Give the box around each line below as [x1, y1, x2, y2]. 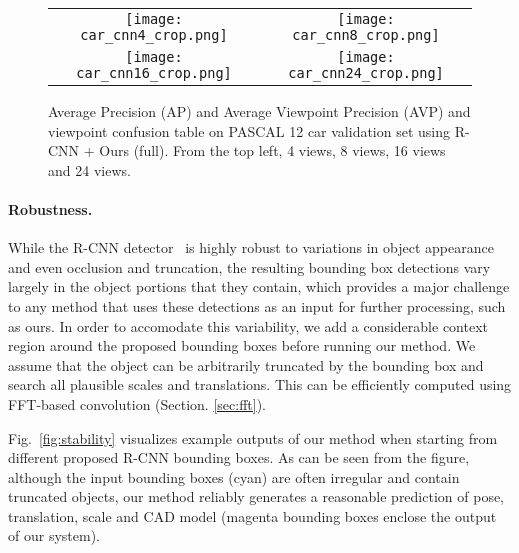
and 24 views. [48, 159, 131, 180]
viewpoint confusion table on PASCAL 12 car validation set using [48, 120, 451, 141]
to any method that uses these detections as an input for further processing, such [8, 295, 506, 316]
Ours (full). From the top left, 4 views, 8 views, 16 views [99, 140, 446, 161]
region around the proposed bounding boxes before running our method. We [8, 335, 476, 356]
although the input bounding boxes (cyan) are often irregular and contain [8, 466, 460, 487]
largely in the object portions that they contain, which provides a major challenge [8, 276, 510, 297]
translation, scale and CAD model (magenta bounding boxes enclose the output [8, 505, 497, 526]
